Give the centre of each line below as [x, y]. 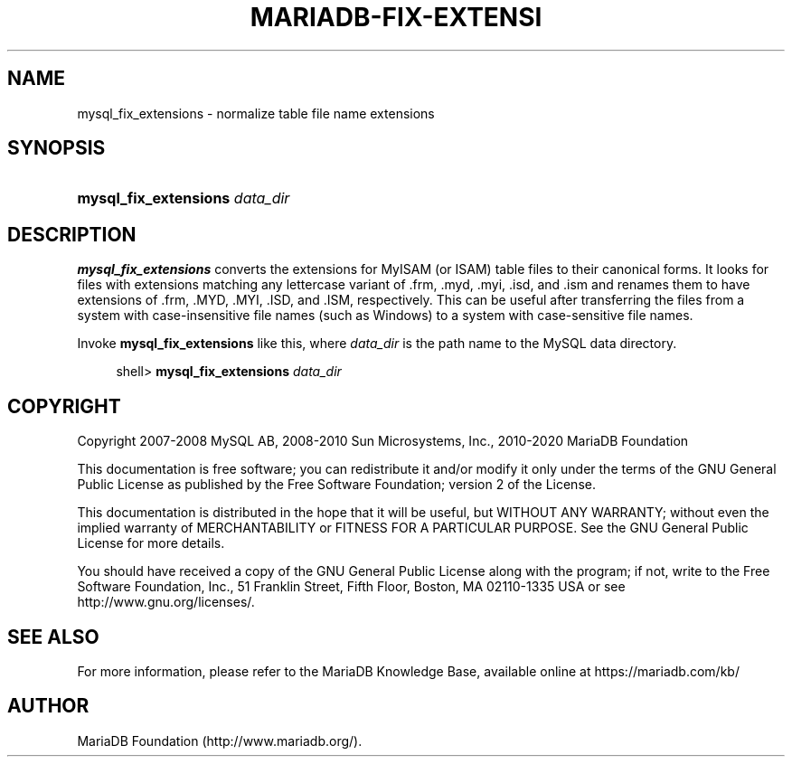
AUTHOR [48, 706]
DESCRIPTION [72, 234]
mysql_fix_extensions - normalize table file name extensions [256, 113]
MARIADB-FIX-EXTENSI [396, 17]
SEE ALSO [53, 637]
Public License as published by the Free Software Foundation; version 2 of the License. [336, 485]
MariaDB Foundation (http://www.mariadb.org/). [220, 740]
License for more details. [151, 543]
